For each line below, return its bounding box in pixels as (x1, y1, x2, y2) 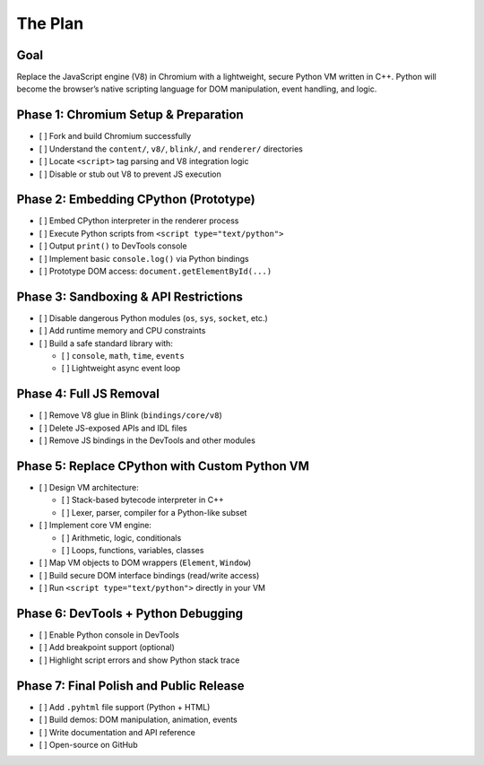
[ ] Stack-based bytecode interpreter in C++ (61, 494, 224, 506)
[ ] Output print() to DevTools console (39, 240, 187, 251)
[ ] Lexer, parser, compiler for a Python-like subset (61, 507, 247, 517)
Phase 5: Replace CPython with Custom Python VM (16, 458, 309, 474)
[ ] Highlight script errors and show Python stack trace (39, 655, 240, 665)
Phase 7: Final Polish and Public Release (16, 678, 246, 693)
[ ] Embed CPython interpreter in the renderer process (39, 215, 239, 226)
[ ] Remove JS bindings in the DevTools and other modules (39, 435, 255, 446)
